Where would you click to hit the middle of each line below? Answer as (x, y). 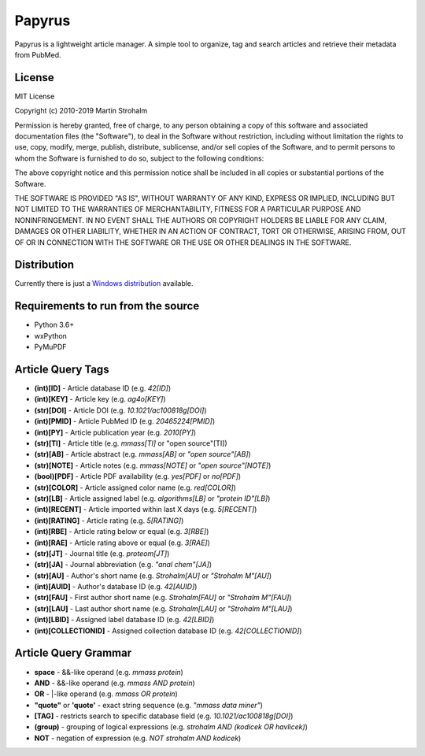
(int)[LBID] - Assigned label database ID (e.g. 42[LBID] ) (124, 620)
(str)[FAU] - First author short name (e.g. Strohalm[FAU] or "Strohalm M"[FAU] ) (163, 598)
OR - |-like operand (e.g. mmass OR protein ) (106, 694)
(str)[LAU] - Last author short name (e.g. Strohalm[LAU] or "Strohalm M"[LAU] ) (163, 608)
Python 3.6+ (54, 325)
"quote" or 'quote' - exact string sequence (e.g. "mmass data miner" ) (149, 705)
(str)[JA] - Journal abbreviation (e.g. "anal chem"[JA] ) (123, 565)
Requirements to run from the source (107, 306)
